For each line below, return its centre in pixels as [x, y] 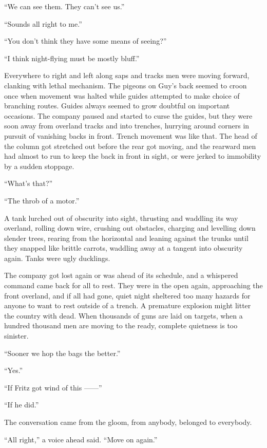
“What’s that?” [28, 183]
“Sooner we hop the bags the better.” [62, 353]
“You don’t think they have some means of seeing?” [85, 41]
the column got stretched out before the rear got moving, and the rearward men [130, 146]
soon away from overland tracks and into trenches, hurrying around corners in [127, 126]
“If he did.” [22, 405]
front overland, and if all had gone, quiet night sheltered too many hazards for [127, 295]
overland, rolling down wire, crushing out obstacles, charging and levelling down [130, 228]
